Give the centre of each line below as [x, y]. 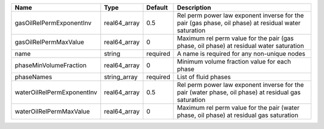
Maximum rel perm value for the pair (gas [235, 38]
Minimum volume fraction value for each [234, 61]
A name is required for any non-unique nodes [241, 54]
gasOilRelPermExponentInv [53, 23]
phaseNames [33, 77]
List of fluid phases [204, 77]
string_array [121, 77]
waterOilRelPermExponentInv [56, 92]
